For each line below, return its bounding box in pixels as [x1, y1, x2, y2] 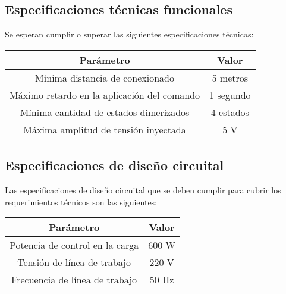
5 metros [212, 70, 249, 85]
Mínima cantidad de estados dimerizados [20, 105, 190, 119]
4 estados [210, 105, 249, 119]
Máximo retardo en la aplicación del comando [10, 87, 200, 102]
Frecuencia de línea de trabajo [11, 273, 137, 287]
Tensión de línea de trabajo [17, 255, 131, 270]
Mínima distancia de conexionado [35, 70, 174, 85]
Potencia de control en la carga [10, 238, 139, 252]
